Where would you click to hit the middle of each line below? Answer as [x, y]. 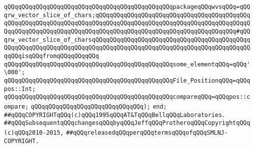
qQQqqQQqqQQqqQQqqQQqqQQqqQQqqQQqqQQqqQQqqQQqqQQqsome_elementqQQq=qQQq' [127, 64]
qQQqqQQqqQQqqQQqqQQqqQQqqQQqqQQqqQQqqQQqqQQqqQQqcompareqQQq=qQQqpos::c [127, 97]
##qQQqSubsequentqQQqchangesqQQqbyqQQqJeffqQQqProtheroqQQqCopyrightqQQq [127, 123]
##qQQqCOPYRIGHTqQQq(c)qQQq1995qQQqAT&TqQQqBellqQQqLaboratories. [115, 115]
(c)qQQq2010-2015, [34, 132]
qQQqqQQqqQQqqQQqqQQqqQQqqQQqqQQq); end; [99, 106]
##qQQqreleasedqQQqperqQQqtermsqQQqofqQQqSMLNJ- [147, 132]
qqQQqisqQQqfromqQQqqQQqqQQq [52, 56]
